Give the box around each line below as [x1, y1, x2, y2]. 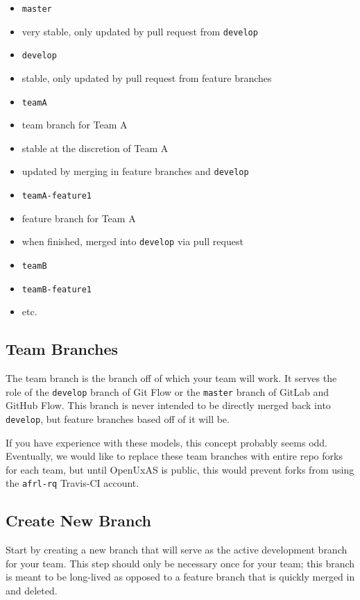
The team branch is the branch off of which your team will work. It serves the [6, 371, 337, 385]
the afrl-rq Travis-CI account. [6, 476, 139, 490]
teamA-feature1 [22, 191, 92, 201]
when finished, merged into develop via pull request [22, 234, 243, 249]
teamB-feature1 [22, 284, 92, 294]
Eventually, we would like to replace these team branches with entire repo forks [6, 449, 343, 463]
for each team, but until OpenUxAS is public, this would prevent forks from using [6, 462, 354, 476]
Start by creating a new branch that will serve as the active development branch [6, 542, 348, 557]
